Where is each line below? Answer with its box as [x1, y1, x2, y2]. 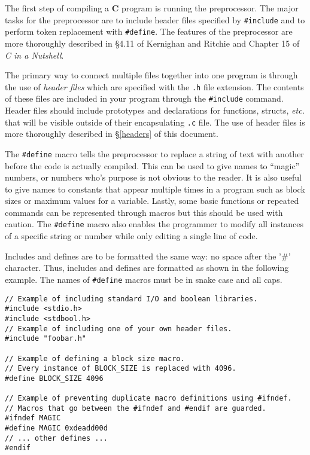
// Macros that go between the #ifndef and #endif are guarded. [5, 404, 266, 413]
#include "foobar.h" [5, 334, 87, 343]
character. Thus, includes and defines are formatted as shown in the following [5, 261, 289, 274]
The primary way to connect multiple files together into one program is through [5, 69, 298, 81]
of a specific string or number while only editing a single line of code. [5, 230, 258, 242]
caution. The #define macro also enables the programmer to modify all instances [5, 218, 303, 230]
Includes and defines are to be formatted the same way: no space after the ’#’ [5, 249, 291, 262]
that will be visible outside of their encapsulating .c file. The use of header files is [5, 115, 305, 128]
